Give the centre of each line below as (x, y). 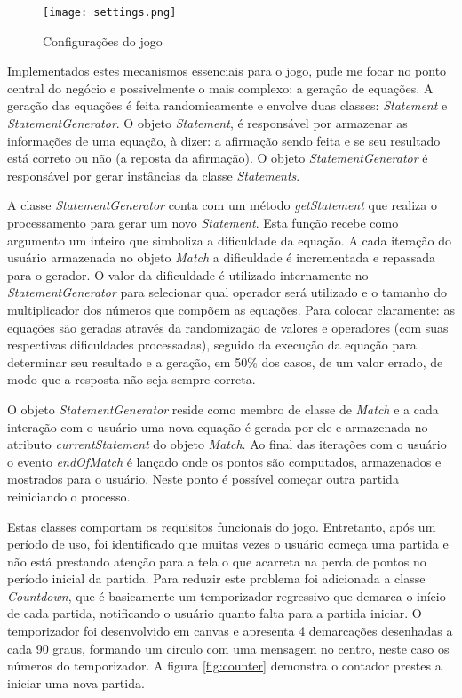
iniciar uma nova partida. (76, 682)
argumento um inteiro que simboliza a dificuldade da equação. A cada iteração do (229, 240)
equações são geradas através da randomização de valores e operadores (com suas (228, 327)
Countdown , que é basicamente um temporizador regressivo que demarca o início (227, 595)
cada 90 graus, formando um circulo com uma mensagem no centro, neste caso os (228, 648)
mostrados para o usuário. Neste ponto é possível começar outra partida (203, 479)
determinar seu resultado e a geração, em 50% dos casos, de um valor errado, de (225, 361)
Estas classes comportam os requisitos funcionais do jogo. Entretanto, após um (222, 526)
